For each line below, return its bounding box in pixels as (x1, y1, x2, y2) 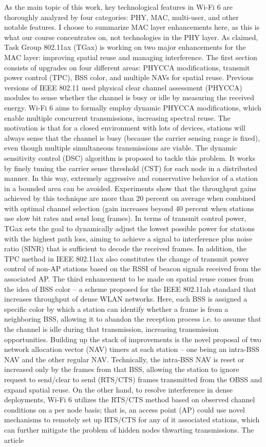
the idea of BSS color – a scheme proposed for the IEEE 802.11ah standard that (4, 283, 257, 294)
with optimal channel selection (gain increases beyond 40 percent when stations (4, 202, 254, 213)
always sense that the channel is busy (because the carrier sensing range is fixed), (4, 132, 260, 143)
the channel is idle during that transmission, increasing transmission (4, 324, 219, 334)
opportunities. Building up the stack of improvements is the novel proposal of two (4, 333, 261, 344)
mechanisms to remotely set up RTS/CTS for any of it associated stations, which (4, 414, 260, 425)
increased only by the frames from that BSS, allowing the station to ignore (4, 364, 239, 375)
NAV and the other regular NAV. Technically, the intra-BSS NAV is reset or (4, 353, 244, 364)
